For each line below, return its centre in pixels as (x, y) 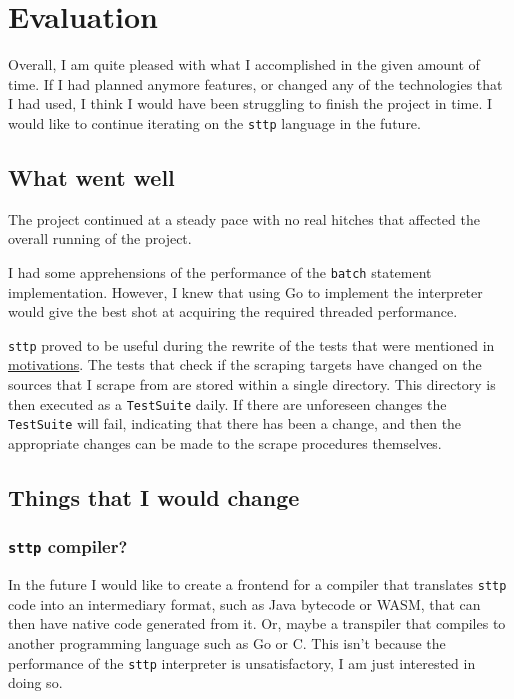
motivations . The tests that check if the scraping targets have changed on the (245, 364)
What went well (91, 176)
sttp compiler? (68, 546)
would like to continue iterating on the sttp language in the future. (214, 122)
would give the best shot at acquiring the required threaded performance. (233, 311)
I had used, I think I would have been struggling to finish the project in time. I (250, 103)
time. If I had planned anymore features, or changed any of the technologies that (255, 83)
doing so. (35, 682)
